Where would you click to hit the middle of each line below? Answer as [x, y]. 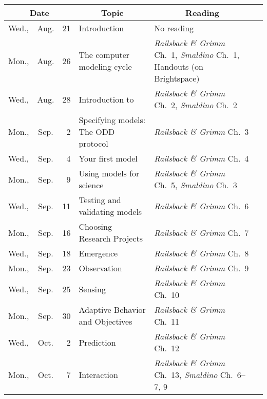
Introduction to [106, 99]
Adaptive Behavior [112, 310]
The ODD [97, 132]
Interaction [98, 375]
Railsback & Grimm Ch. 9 [202, 268]
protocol [93, 143]
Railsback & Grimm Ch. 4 [202, 158]
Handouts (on [179, 66]
